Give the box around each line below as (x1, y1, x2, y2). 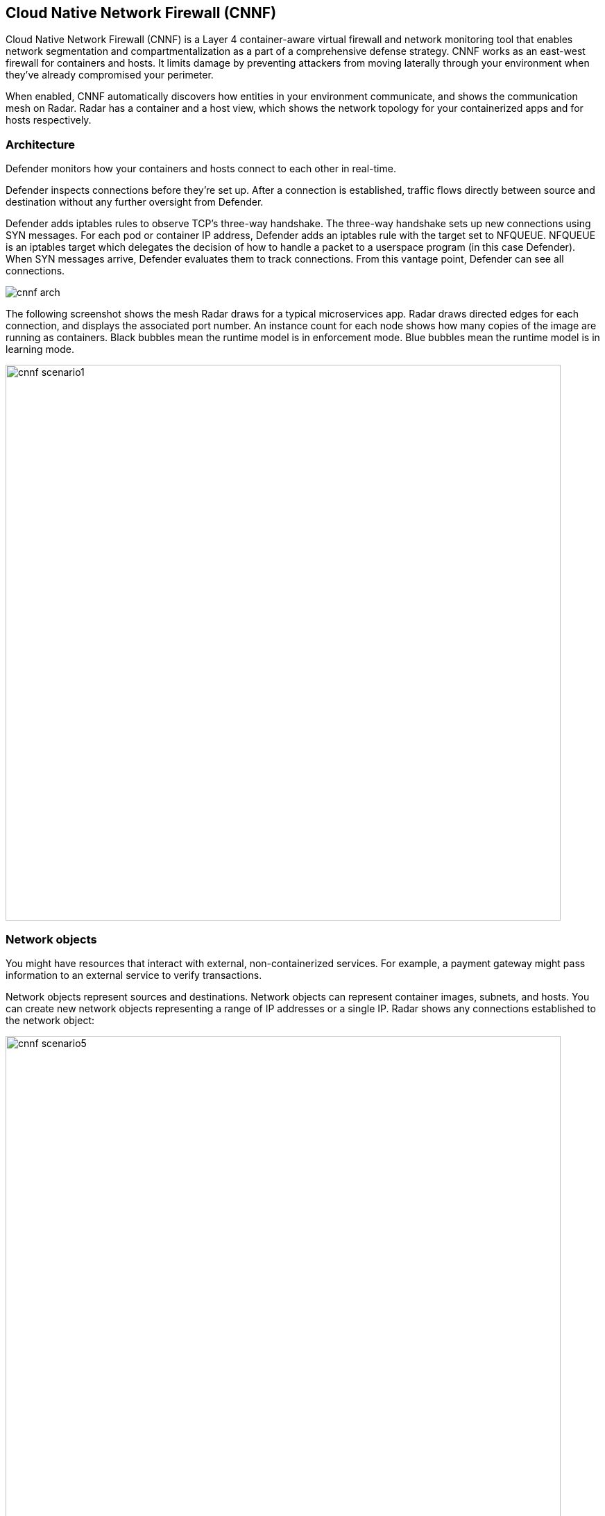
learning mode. (6, 343, 74, 356)
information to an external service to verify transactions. (6, 969, 262, 981)
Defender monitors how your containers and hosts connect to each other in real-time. (6, 163, 396, 175)
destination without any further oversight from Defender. (6, 196, 264, 208)
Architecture (6, 137, 76, 151)
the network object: (6, 1014, 95, 1026)
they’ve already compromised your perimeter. (6, 69, 214, 81)
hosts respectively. (6, 114, 92, 126)
